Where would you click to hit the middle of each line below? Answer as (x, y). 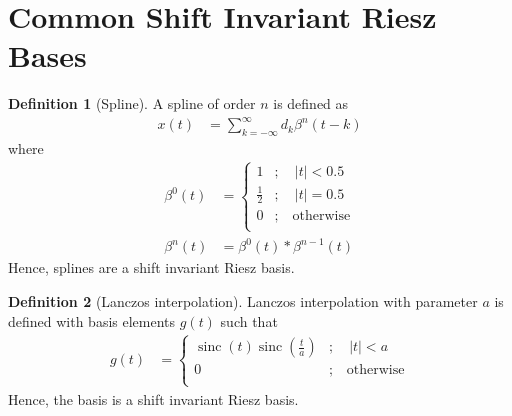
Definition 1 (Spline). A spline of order (132, 103)
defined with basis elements (92, 320)
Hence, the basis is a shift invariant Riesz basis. (153, 398)
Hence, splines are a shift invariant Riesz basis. (151, 267)
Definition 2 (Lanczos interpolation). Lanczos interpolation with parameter (243, 300)
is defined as (311, 103)
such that (249, 320)
